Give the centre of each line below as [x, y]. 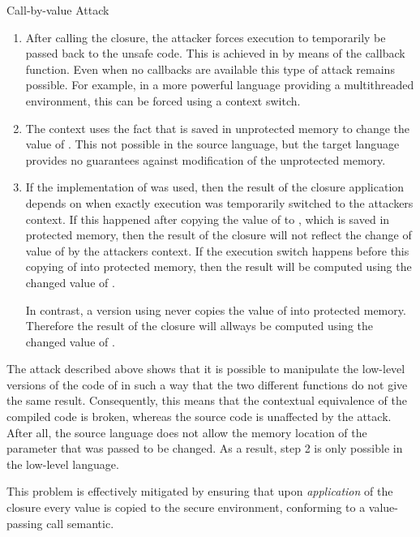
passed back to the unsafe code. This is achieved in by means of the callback [215, 53]
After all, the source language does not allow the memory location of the [187, 432]
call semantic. [80, 523]
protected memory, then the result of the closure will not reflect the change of [219, 235]
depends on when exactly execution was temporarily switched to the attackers [219, 202]
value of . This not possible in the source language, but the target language [212, 144]
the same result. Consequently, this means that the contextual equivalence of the [207, 400]
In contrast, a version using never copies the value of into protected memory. [216, 309]
